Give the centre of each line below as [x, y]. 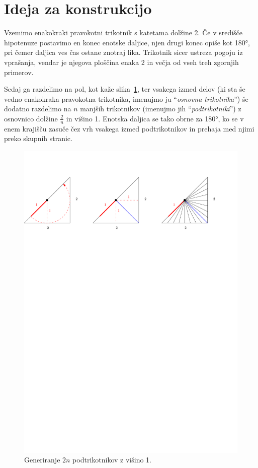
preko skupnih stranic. [38, 138]
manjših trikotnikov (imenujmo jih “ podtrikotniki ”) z [161, 109]
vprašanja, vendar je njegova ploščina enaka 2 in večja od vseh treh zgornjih [121, 62]
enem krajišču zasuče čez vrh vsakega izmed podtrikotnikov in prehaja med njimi [129, 128]
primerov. [19, 72]
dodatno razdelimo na [38, 109]
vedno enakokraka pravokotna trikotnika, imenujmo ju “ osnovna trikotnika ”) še [126, 98]
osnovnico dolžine [31, 118]
